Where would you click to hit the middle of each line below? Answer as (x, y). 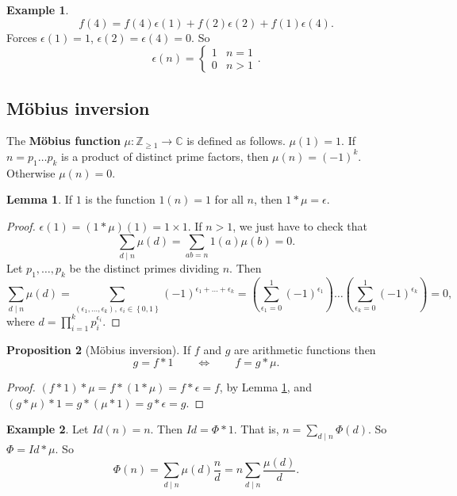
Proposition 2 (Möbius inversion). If (99, 349)
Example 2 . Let (48, 429)
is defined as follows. (236, 141)
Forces (22, 37)
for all (229, 199)
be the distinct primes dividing (144, 267)
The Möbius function (63, 141)
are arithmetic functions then (305, 349)
